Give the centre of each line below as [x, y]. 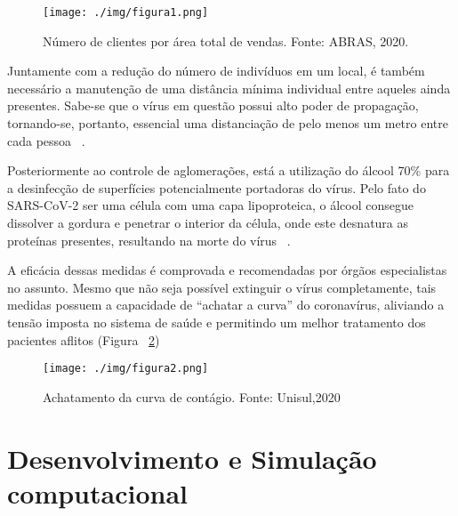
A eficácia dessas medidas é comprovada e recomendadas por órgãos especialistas [227, 270]
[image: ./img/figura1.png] [126, 12]
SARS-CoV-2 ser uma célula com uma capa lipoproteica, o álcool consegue [210, 205]
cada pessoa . [46, 140]
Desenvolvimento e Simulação [192, 458]
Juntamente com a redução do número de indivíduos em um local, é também [216, 71]
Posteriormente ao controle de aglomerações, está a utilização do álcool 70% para [229, 170]
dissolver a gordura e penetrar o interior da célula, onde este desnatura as [208, 222]
